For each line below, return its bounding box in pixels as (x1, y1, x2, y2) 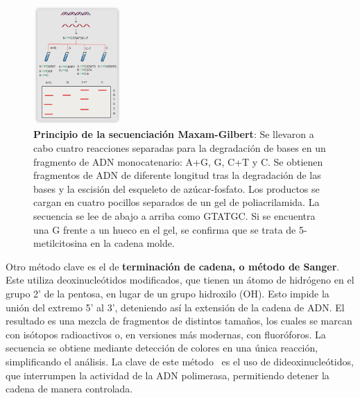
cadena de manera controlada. (6, 381, 133, 396)
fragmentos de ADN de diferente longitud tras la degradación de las (33, 168, 321, 182)
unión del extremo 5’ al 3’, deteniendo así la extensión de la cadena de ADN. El (6, 300, 345, 314)
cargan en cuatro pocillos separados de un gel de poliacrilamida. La (33, 195, 320, 209)
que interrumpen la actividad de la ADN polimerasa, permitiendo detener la (6, 367, 329, 382)
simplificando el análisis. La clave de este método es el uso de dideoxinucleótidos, (6, 354, 354, 368)
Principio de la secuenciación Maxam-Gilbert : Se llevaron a (33, 127, 314, 141)
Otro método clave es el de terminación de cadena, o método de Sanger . (6, 259, 340, 273)
